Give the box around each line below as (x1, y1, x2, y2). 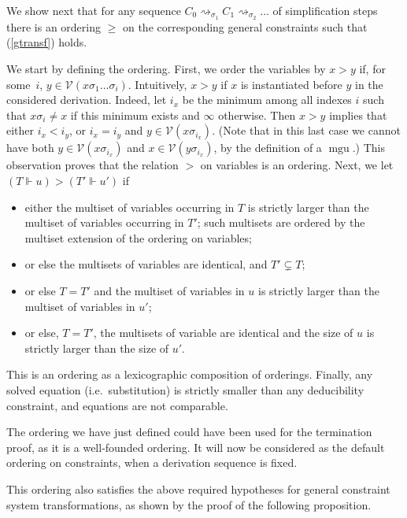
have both (6, 139, 54, 156)
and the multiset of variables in (94, 282, 245, 298)
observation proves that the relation (6, 157, 179, 173)
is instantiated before (240, 76, 342, 92)
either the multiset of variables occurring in (24, 198, 235, 215)
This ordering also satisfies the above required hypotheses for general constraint (6, 480, 390, 497)
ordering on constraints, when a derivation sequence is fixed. (6, 454, 298, 471)
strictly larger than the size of (24, 339, 169, 356)
